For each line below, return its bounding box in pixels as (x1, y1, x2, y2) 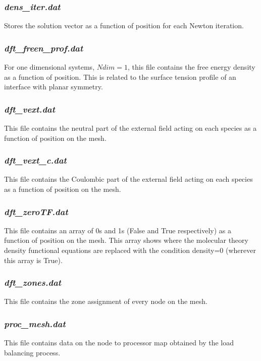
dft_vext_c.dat (4, 154, 67, 167)
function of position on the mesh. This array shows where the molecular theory (4, 235, 248, 245)
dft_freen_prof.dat (4, 41, 83, 54)
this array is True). (4, 254, 63, 265)
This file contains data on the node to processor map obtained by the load (4, 337, 234, 348)
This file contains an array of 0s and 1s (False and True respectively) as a (4, 225, 232, 235)
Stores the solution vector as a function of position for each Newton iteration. (4, 20, 244, 31)
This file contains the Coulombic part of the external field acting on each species (4, 174, 253, 184)
